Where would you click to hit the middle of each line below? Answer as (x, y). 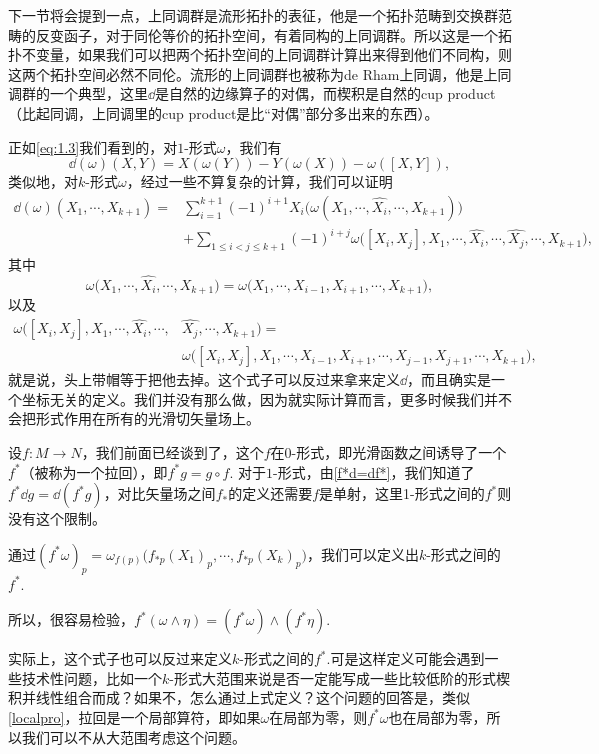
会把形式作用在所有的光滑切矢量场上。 (134, 418)
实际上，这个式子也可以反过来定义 (120, 658)
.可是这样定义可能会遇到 (405, 658)
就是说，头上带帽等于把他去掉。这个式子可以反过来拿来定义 (204, 379)
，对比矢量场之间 (159, 493)
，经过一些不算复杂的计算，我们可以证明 (259, 181)
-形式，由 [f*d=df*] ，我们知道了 (374, 471)
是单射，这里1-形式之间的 (402, 493)
